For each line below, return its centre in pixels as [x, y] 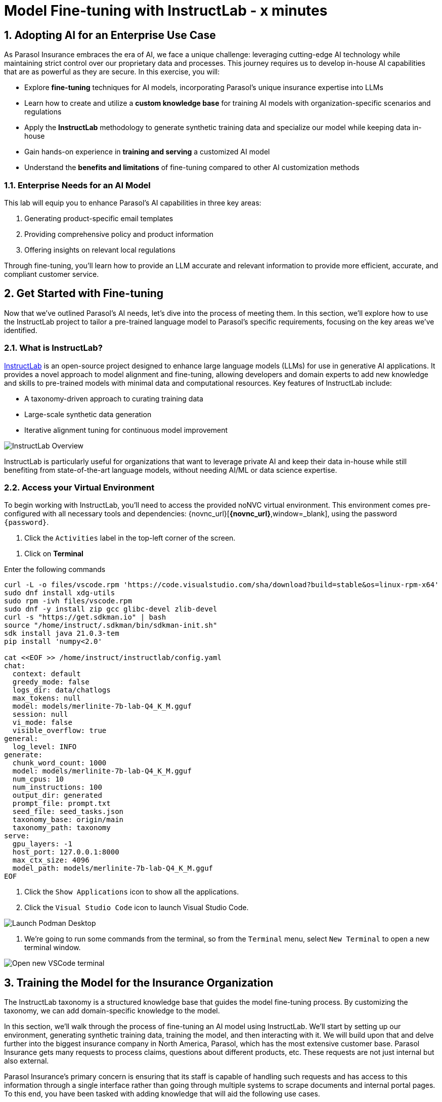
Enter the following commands [55, 569]
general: [21, 739]
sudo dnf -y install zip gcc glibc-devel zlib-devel [111, 609]
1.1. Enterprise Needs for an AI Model [77, 185]
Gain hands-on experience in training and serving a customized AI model [147, 152]
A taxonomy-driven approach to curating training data [114, 398]
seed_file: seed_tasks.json [68, 812]
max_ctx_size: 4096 [51, 860]
